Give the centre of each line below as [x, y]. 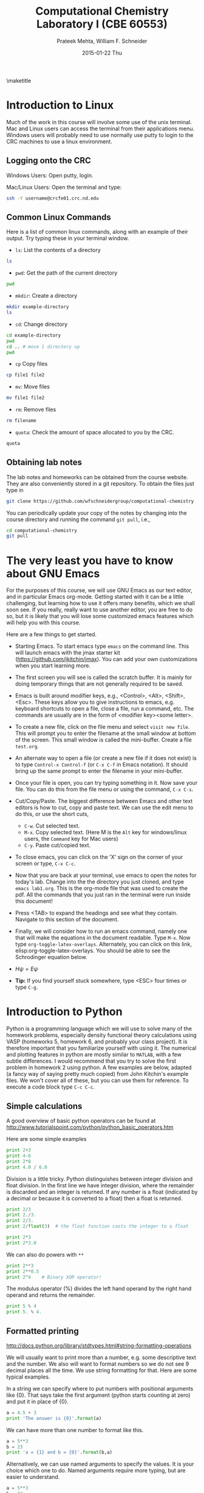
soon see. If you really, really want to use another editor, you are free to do [100, 609]
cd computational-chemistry [42, 530]
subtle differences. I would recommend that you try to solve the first [91, 1061]
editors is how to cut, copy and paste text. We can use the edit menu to [104, 807]
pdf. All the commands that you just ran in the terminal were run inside [103, 895]
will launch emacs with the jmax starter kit [67, 653]
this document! [34, 901]
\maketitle [19, 80]
